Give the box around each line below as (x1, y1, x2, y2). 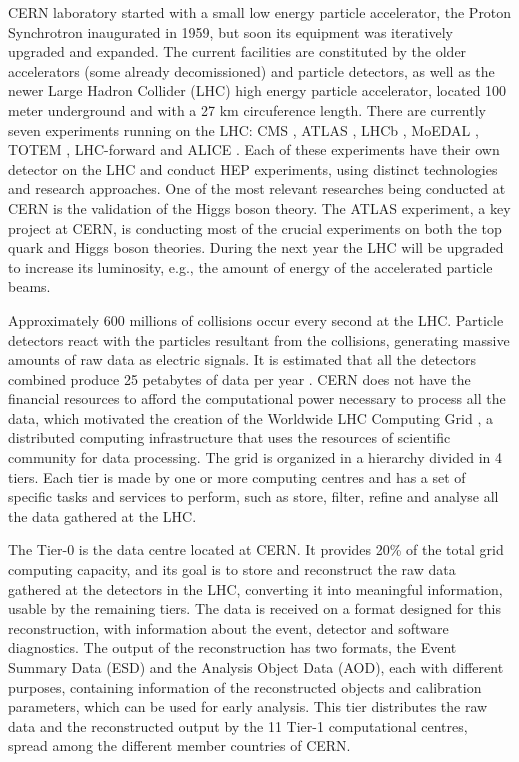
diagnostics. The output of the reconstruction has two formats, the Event (8, 637, 457, 658)
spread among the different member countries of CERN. (8, 735, 351, 756)
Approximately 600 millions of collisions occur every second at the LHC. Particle (8, 309, 504, 330)
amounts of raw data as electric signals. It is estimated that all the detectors (8, 349, 477, 370)
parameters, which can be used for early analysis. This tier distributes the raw (8, 696, 488, 717)
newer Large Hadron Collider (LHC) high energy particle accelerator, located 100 (8, 80, 507, 101)
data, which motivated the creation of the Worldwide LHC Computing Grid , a (8, 407, 493, 428)
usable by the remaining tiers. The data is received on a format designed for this (8, 598, 501, 619)
